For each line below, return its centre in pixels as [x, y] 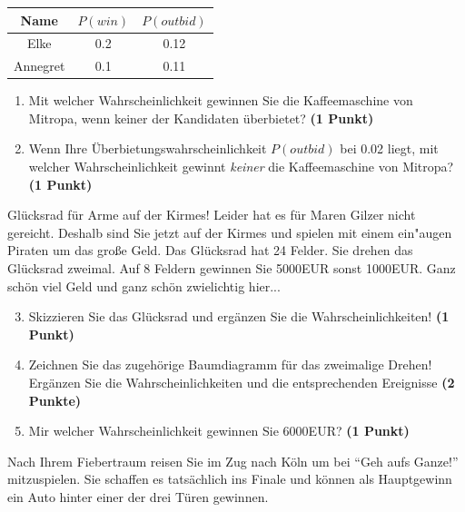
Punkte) [55, 400]
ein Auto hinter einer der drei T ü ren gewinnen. [138, 496]
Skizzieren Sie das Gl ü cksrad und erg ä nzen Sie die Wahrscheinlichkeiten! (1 [239, 316]
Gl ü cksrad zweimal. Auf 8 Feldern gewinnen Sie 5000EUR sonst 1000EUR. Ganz [232, 268]
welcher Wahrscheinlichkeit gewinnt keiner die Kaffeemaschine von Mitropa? [241, 167]
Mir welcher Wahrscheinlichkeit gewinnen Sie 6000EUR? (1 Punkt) [219, 431]
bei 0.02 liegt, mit [389, 148]
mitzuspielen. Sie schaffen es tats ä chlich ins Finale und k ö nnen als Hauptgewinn [230, 479]
